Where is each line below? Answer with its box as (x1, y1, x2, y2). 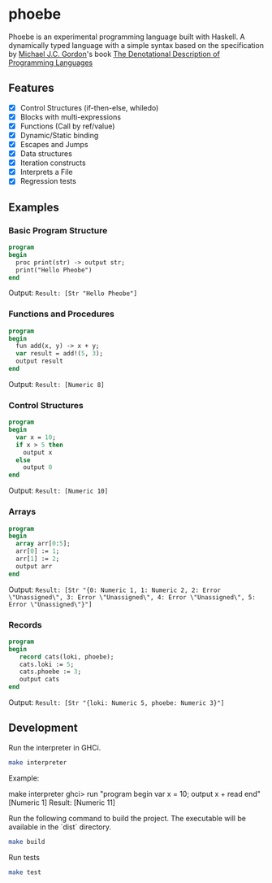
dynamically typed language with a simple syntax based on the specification (8, 40, 264, 50)
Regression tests (19, 176, 77, 186)
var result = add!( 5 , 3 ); (15, 350, 104, 358)
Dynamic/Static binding (19, 130, 99, 140)
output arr (15, 562, 53, 570)
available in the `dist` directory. (8, 822, 112, 832)
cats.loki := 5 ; (19, 660, 75, 668)
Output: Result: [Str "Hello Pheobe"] (8, 288, 138, 298)
